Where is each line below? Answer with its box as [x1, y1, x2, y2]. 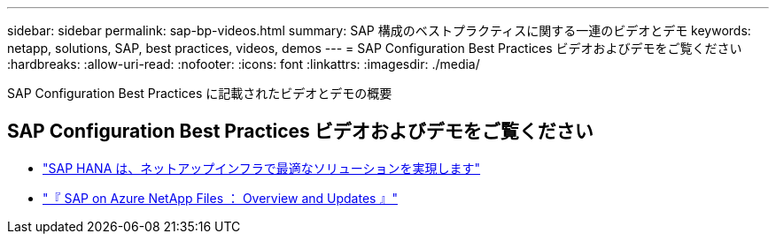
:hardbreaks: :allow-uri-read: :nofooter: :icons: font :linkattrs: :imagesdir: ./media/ [7, 56, 480, 72]
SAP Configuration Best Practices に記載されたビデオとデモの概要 [7, 86, 392, 101]
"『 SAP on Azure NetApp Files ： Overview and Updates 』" [43, 190, 398, 206]
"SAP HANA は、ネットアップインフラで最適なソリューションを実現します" [43, 160, 481, 176]
